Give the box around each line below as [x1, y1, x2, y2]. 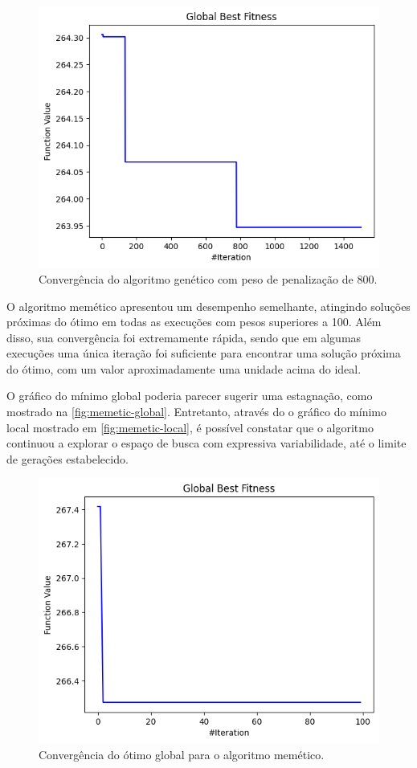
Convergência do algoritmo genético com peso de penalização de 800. [39, 270, 378, 287]
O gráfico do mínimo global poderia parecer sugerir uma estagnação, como [6, 387, 373, 404]
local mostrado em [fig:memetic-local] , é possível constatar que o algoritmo [6, 419, 374, 435]
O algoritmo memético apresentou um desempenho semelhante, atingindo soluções [6, 297, 411, 314]
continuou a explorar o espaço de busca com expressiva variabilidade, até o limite [6, 435, 407, 451]
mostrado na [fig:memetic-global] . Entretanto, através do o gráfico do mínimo [6, 403, 387, 420]
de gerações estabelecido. [6, 450, 129, 467]
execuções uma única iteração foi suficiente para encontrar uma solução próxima [6, 345, 401, 362]
